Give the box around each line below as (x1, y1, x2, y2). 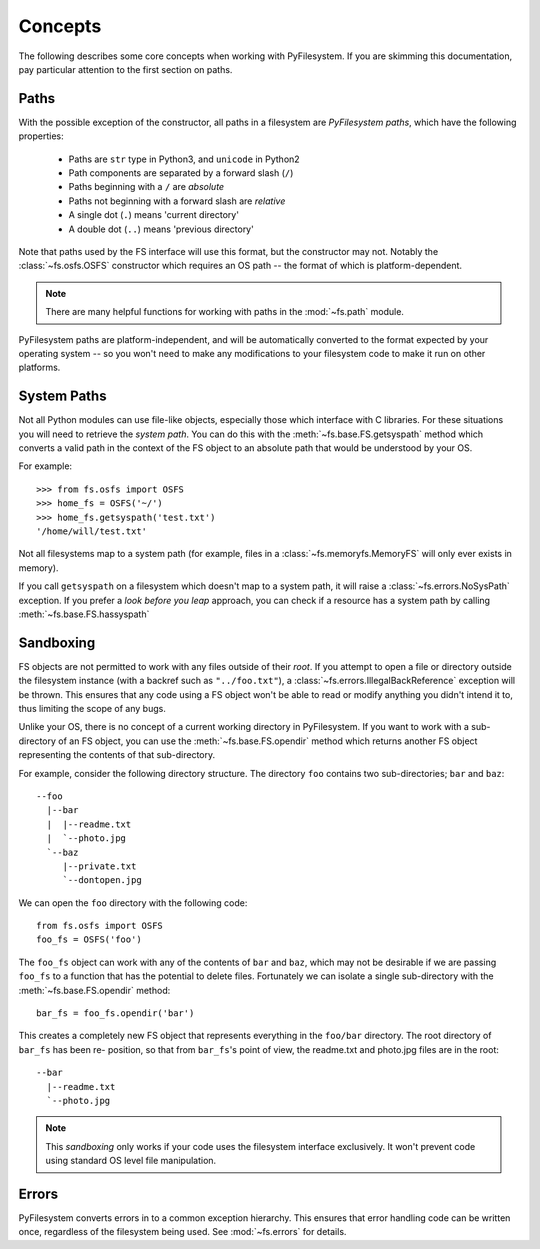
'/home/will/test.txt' (36, 525, 148, 537)
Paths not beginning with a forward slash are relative (68, 195, 286, 207)
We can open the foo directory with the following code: (18, 896, 248, 909)
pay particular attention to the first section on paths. (18, 63, 233, 75)
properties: (18, 130, 64, 142)
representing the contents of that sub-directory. (18, 749, 216, 761)
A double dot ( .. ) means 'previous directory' (68, 223, 254, 235)
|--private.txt (62, 860, 137, 872)
